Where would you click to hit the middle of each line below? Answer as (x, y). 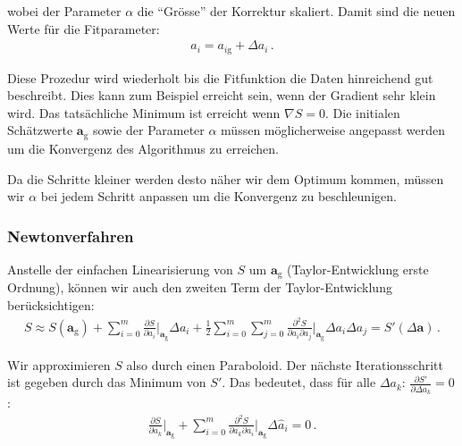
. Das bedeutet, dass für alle (299, 382)
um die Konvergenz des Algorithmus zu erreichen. (143, 148)
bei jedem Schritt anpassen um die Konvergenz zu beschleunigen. (218, 196)
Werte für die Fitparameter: (84, 28)
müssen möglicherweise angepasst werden (333, 130)
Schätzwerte (40, 130)
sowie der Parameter (148, 130)
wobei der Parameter (64, 11)
